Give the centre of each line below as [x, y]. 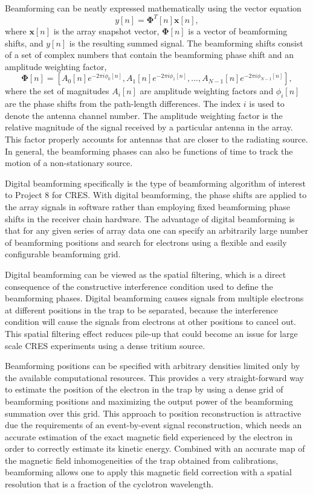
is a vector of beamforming [238, 31]
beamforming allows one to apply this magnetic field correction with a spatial [148, 472]
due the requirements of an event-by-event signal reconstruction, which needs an [153, 425]
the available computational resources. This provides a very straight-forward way [154, 377]
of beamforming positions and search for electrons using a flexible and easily [146, 242]
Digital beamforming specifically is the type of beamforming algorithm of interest [155, 183]
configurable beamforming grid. [63, 254]
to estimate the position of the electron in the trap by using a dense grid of [144, 389]
